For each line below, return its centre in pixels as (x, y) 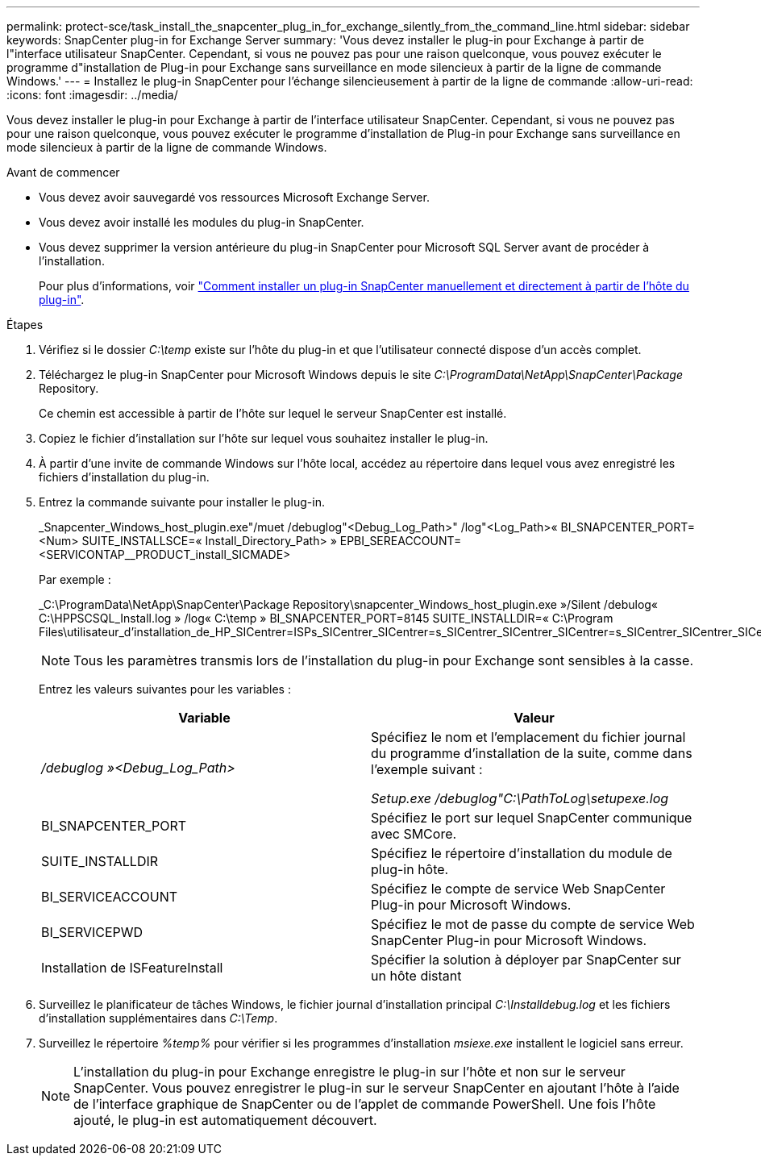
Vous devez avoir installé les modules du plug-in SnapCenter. (202, 222)
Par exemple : (75, 579)
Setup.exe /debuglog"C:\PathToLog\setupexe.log (520, 798)
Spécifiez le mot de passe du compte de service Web (533, 924)
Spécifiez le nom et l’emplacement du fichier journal (528, 737)
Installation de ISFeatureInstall (132, 968)
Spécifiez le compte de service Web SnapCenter (518, 889)
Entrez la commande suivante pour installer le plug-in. (182, 502)
